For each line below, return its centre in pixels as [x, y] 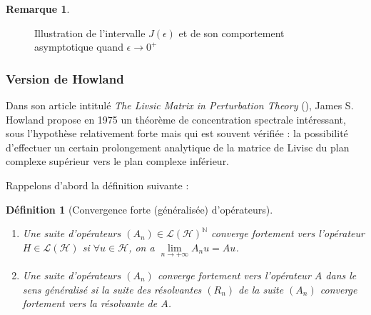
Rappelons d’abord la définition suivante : [97, 185]
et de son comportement [232, 32]
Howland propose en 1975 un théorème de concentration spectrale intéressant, [176, 119]
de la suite [261, 289]
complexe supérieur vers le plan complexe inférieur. [118, 161]
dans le [341, 275]
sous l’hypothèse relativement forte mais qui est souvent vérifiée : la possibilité [177, 133]
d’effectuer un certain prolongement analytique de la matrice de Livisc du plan [178, 147]
